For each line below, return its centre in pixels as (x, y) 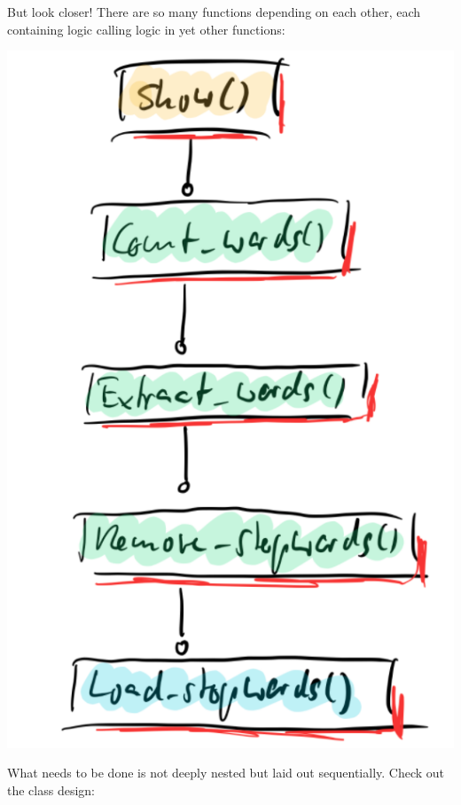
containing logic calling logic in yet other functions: (146, 29)
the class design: (51, 789)
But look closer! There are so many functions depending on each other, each (214, 12)
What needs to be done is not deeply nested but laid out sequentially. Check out (226, 773)
